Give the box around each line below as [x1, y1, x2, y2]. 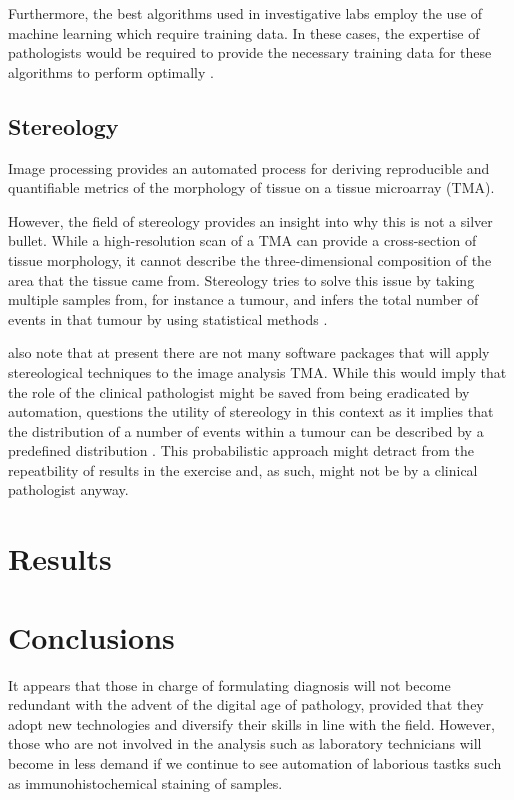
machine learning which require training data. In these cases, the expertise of [8, 22, 480, 43]
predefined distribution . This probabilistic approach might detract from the [8, 440, 475, 461]
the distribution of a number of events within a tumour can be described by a [8, 420, 484, 441]
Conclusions [8, 616, 175, 657]
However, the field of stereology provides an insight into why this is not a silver [8, 210, 493, 231]
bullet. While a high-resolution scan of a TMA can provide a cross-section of [8, 230, 477, 251]
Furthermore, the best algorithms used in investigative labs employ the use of [8, 3, 483, 23]
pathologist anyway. [8, 479, 129, 500]
